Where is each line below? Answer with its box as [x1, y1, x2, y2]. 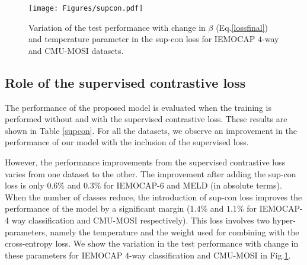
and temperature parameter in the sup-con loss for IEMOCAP [28, 33, 255, 45]
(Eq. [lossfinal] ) [216, 21, 268, 33]
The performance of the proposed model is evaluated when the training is [5, 101, 271, 113]
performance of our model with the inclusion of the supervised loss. [5, 136, 249, 148]
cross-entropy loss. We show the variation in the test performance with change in [5, 237, 299, 250]
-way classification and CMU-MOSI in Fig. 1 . [129, 248, 291, 261]
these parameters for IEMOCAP [5, 248, 123, 261]
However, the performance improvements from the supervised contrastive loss [5, 156, 286, 168]
